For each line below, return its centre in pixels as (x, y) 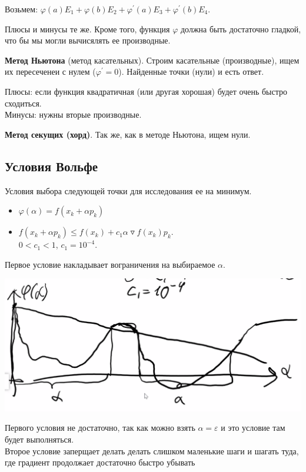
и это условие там (253, 428)
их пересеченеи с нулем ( (50, 72)
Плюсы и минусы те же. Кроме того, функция (87, 29)
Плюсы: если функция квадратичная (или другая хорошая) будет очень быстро (146, 91)
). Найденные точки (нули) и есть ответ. (191, 72)
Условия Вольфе (51, 166)
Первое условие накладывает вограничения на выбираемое (110, 264)
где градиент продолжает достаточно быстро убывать (100, 462)
